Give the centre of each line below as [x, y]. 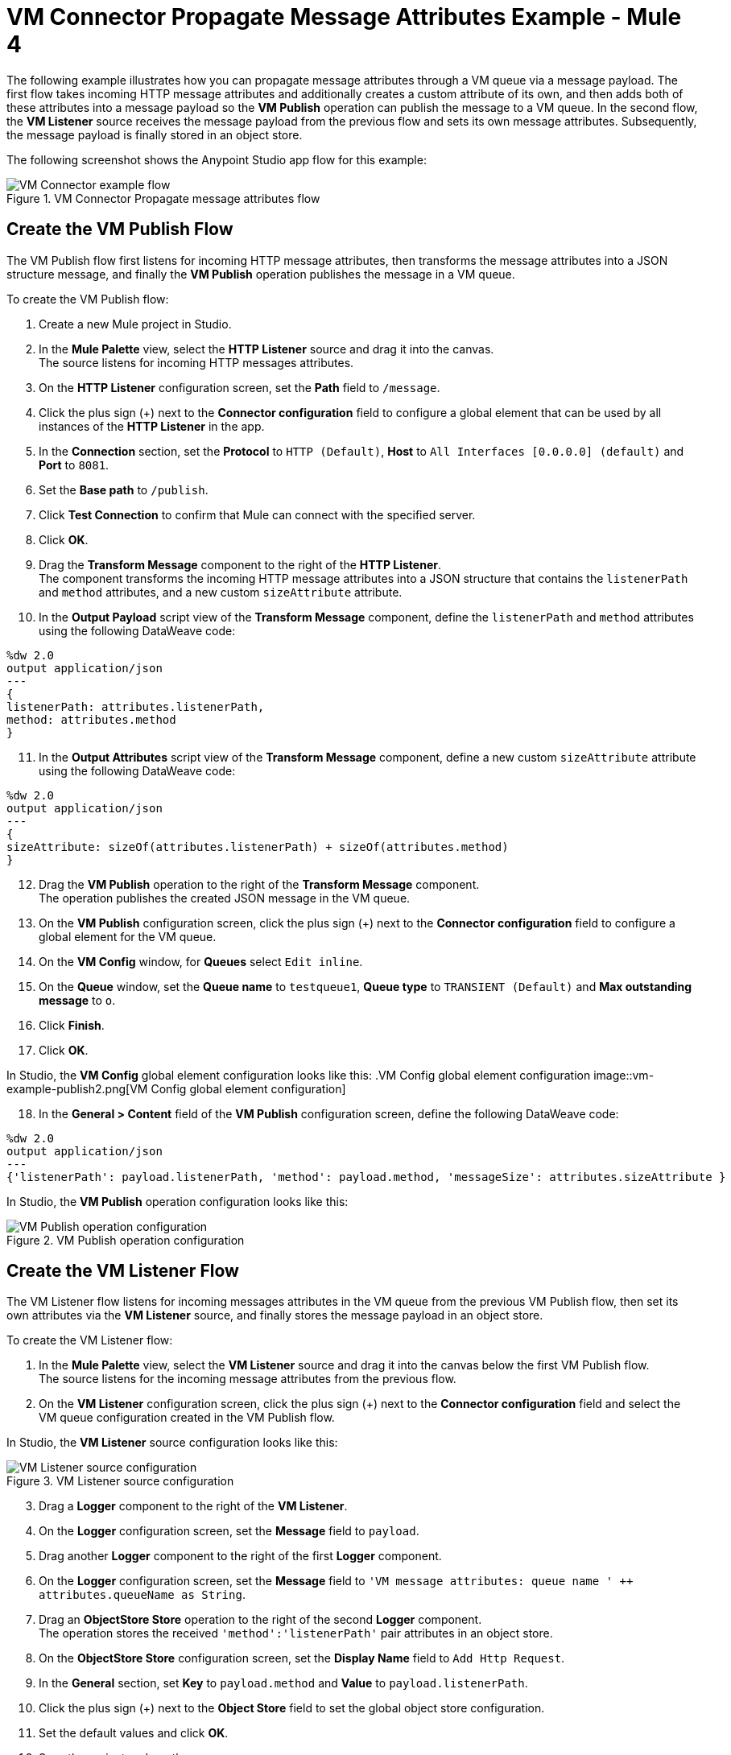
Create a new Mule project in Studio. [135, 324]
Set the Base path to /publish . [124, 489]
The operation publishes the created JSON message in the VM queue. [225, 898]
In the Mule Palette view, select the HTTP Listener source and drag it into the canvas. [266, 349]
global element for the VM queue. [128, 936]
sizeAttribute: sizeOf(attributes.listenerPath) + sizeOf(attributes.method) [258, 847]
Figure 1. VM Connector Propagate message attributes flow [163, 198]
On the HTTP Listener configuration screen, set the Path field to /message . [240, 387]
